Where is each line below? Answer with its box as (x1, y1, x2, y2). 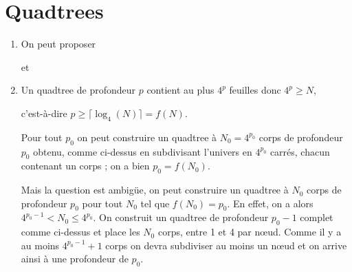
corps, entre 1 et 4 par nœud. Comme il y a (157, 224, 342, 239)
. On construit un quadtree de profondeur (93, 210, 269, 224)
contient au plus (146, 83, 214, 97)
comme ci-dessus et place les (21, 224, 140, 239)
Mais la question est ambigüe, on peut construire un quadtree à (21, 182, 289, 197)
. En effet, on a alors (227, 196, 313, 210)
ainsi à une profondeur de (21, 251, 129, 266)
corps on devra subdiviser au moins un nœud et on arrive (105, 238, 347, 252)
